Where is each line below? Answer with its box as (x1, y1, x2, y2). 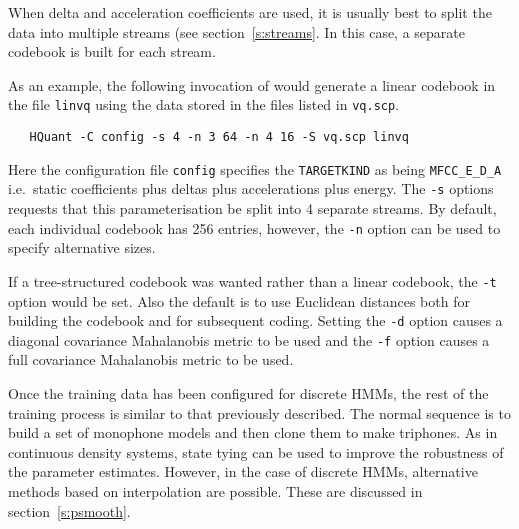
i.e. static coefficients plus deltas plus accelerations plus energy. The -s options (8, 178, 494, 199)
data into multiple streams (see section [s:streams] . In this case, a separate (8, 21, 465, 42)
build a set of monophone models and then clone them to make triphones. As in (8, 422, 498, 443)
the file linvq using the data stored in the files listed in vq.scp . (8, 94, 400, 115)
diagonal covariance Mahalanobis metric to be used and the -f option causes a (8, 329, 490, 350)
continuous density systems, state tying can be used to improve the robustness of (8, 441, 504, 462)
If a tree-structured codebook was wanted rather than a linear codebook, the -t (8, 270, 497, 291)
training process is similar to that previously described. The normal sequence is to (8, 402, 511, 423)
